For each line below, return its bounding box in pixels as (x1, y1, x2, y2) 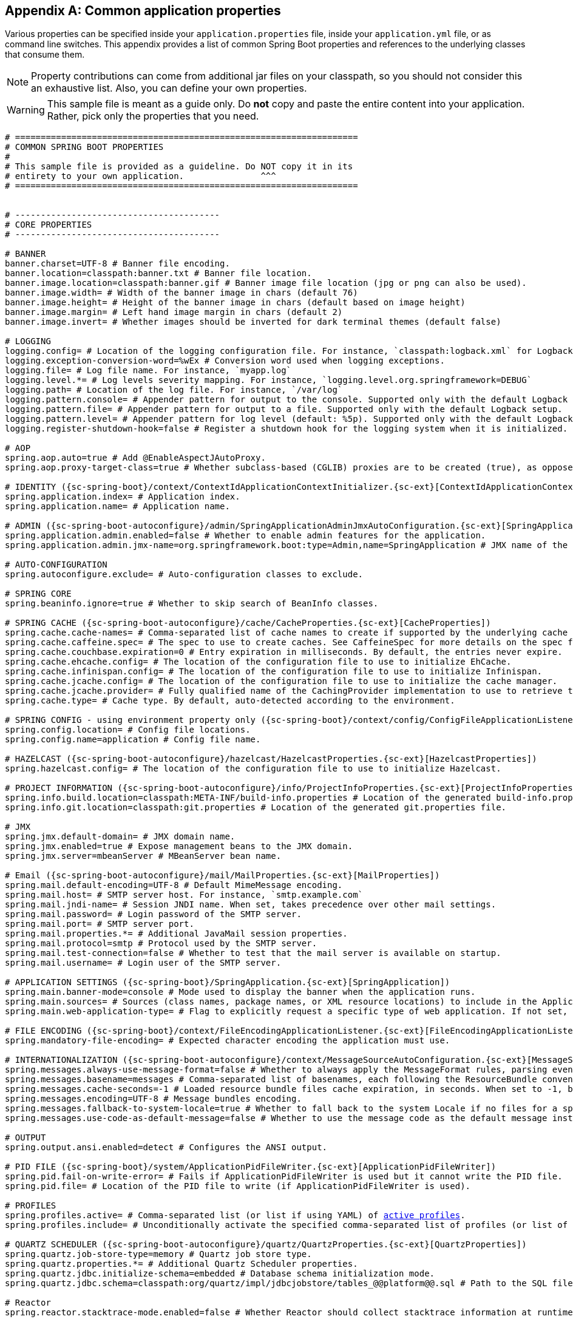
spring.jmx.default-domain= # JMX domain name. (5, 832, 236, 842)
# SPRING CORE (5, 589, 72, 599)
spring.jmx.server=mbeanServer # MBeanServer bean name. (5, 851, 282, 861)
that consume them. (5, 49, 85, 60)
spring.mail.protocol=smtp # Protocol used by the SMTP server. (5, 938, 317, 949)
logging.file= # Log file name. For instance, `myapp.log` (5, 365, 292, 376)
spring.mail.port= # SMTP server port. (5, 919, 194, 929)
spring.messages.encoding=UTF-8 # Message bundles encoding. (5, 1094, 302, 1104)
